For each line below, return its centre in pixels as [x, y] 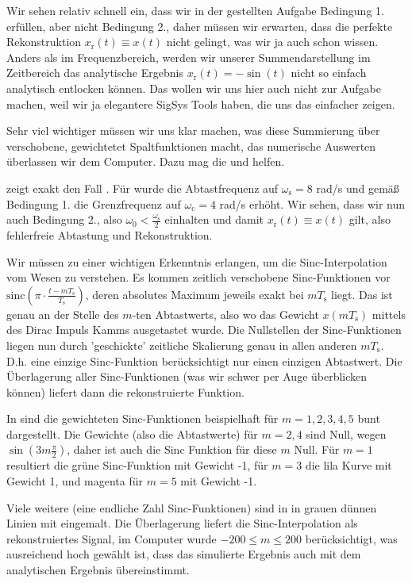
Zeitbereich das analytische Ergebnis [95, 73]
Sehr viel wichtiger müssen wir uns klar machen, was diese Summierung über [193, 130]
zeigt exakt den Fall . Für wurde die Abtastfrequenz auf [142, 188]
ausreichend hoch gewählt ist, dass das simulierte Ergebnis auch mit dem [184, 554]
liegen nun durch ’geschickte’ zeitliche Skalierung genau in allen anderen [182, 345]
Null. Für [317, 449]
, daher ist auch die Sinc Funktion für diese [172, 449]
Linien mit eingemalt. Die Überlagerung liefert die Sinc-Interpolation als [182, 523]
